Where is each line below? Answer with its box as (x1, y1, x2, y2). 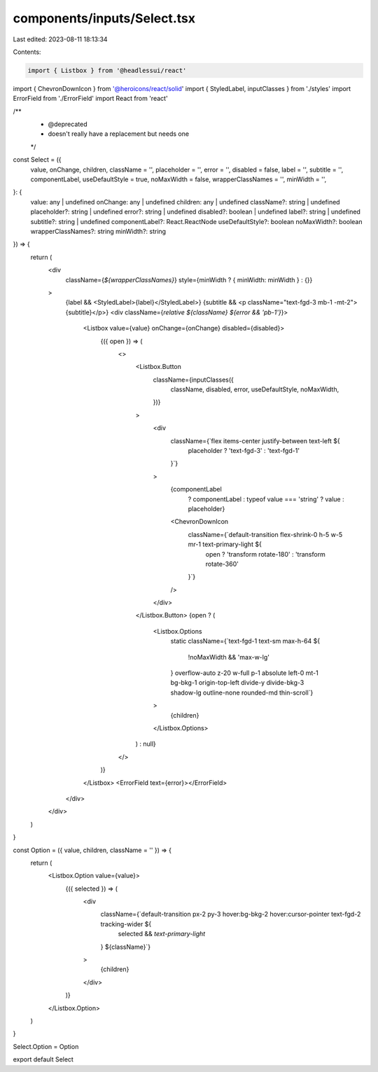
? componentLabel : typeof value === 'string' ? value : (188, 494, 344, 503)
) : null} (135, 739, 157, 749)
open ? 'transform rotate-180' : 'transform (205, 550, 325, 558)
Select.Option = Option (13, 1042, 79, 1050)
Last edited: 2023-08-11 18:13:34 (13, 35, 108, 43)
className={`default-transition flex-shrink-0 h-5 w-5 (188, 530, 343, 538)
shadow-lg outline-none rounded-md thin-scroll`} (170, 688, 314, 697)
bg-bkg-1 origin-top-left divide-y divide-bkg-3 (170, 678, 304, 687)
